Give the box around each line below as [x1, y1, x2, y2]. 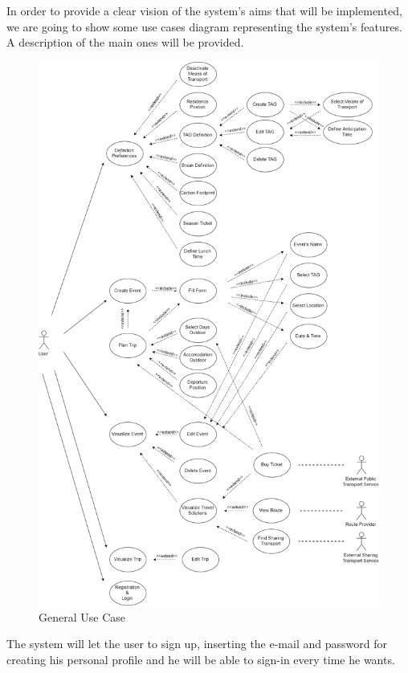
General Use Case [39, 608, 125, 625]
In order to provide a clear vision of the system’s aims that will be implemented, [6, 2, 402, 18]
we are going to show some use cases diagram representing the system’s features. [6, 18, 402, 35]
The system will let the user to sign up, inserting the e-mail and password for [6, 635, 387, 652]
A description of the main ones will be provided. [6, 34, 244, 51]
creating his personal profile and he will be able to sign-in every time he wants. [6, 651, 395, 667]
